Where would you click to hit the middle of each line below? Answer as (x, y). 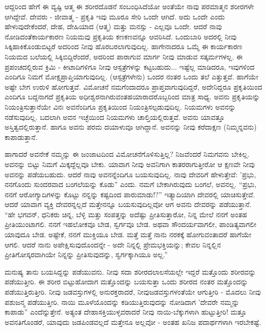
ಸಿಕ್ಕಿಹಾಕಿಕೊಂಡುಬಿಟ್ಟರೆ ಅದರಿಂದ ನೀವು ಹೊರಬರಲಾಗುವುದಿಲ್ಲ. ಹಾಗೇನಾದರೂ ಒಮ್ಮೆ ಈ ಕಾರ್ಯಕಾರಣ (124, 46)
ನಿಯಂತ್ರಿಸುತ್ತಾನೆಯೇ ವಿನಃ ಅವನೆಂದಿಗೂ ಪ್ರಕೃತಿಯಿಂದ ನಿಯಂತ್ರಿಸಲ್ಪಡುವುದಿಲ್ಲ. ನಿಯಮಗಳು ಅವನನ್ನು (120, 106)
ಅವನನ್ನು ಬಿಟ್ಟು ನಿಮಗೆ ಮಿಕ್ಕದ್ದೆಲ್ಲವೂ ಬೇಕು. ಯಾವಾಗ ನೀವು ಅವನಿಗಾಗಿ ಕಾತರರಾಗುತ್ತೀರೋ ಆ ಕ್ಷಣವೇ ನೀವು (130, 164)
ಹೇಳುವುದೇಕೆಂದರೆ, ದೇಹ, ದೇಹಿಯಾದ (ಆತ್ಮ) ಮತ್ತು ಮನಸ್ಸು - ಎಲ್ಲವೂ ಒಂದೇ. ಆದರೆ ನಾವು (113, 26)
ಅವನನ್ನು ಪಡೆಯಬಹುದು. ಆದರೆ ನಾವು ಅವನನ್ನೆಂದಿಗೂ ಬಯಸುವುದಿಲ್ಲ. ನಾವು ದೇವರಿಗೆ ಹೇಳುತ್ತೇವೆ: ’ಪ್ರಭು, (130, 174)
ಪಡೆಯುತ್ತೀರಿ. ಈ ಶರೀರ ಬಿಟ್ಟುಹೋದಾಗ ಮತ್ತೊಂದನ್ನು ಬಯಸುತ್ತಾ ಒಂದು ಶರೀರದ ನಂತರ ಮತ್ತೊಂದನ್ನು (126, 282)
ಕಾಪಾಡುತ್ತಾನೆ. (21, 137)
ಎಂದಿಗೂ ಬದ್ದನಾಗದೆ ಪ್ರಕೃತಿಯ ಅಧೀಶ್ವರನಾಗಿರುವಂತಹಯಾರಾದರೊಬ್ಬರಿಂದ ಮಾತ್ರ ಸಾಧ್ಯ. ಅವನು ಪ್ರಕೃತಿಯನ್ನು (132, 97)
